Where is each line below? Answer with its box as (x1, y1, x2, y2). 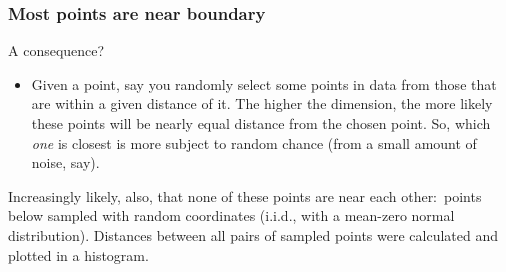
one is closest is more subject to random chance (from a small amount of (31, 132, 477, 153)
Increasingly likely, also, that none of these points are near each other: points (8, 185, 482, 206)
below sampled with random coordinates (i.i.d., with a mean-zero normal (8, 205, 455, 226)
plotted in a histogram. (8, 244, 149, 265)
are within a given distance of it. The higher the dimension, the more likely (31, 93, 493, 114)
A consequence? (8, 40, 105, 61)
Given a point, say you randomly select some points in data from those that (31, 73, 497, 94)
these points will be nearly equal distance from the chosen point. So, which (31, 113, 491, 133)
